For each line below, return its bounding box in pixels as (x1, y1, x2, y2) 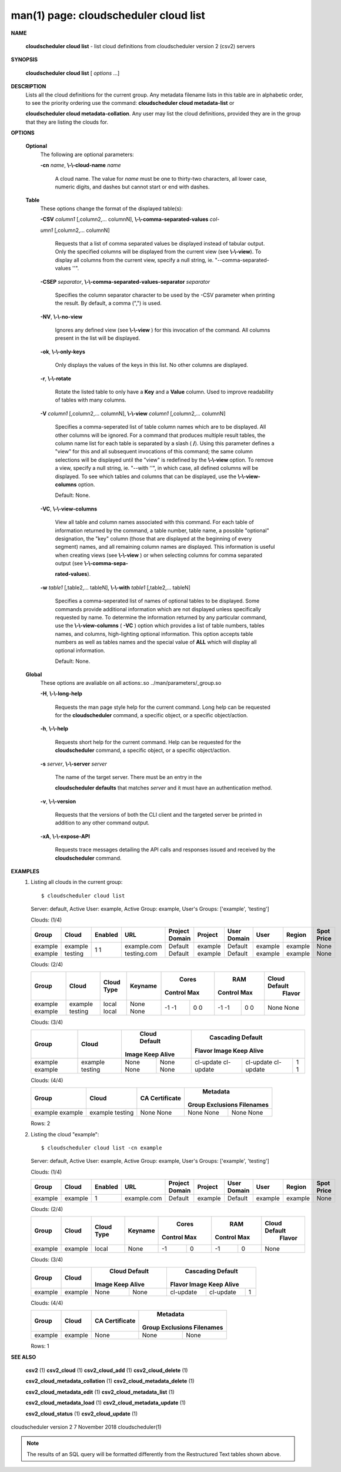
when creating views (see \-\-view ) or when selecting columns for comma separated (55, 551, 263, 559)
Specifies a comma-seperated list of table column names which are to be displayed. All (55, 423, 266, 430)
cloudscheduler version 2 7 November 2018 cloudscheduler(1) (11, 1424, 162, 1430)
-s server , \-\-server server (40, 760, 107, 767)
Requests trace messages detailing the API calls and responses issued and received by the (55, 846, 276, 853)
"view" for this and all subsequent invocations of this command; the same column (55, 448, 253, 455)
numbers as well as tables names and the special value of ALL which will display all (55, 639, 257, 646)
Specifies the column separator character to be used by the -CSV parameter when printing (55, 291, 275, 299)
